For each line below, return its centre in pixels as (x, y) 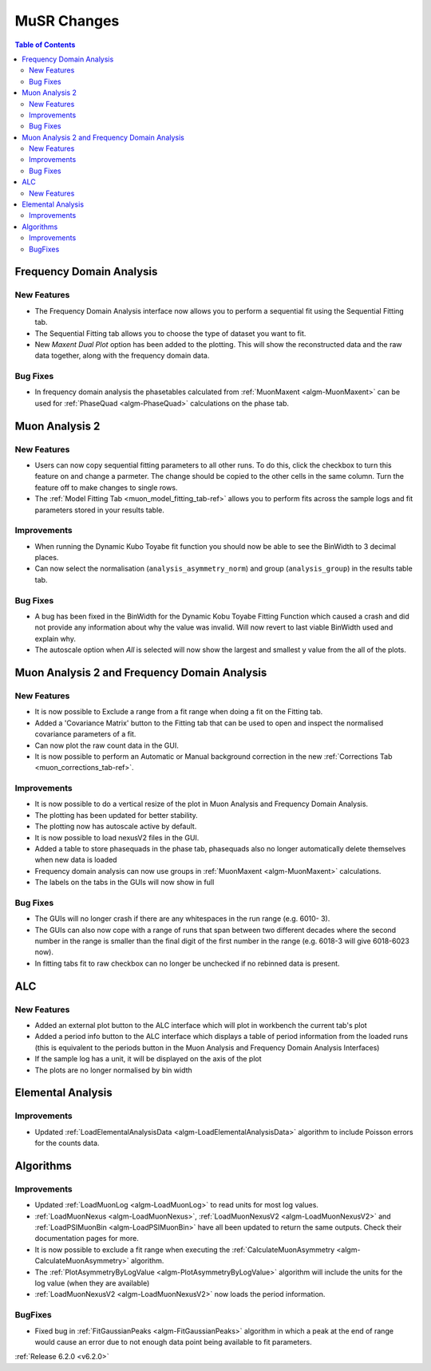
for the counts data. (67, 1143)
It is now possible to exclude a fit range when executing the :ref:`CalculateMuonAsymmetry (185, 1250)
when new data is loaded (76, 860)
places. (47, 558)
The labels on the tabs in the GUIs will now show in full (125, 883)
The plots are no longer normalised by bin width (114, 1070)
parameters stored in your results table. (100, 510)
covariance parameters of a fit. (85, 734)
